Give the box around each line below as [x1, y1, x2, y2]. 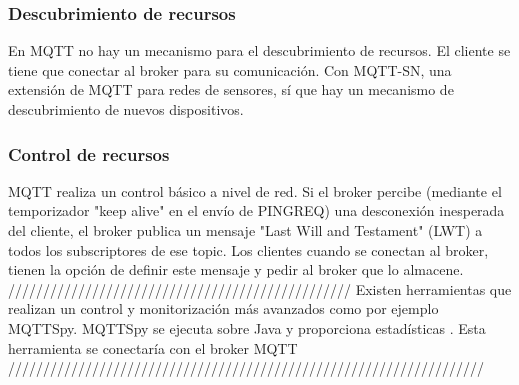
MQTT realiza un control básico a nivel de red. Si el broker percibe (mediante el [8, 180, 502, 201]
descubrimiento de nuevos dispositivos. [8, 99, 244, 119]
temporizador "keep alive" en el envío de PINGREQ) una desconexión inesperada [8, 200, 505, 221]
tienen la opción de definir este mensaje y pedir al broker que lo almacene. [8, 259, 464, 280]
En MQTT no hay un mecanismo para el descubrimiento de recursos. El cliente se [8, 40, 511, 61]
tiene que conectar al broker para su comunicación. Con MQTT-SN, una [8, 59, 452, 80]
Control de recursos [8, 141, 170, 166]
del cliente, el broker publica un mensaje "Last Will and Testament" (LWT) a [8, 220, 483, 240]
